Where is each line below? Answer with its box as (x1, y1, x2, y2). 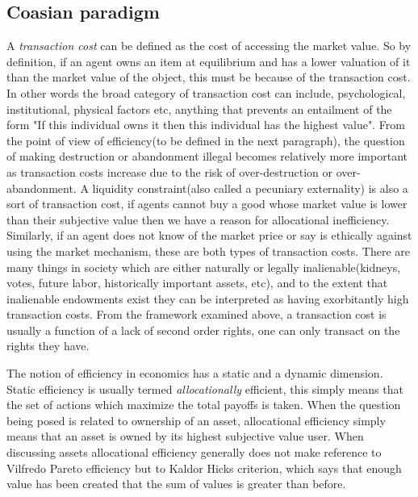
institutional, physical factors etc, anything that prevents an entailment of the (6, 100, 392, 117)
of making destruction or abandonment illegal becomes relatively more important (6, 148, 408, 165)
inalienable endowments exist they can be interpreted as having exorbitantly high (6, 290, 409, 307)
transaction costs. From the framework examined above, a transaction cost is (6, 306, 387, 323)
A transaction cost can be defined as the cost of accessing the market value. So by (6, 37, 412, 54)
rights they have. (6, 337, 90, 354)
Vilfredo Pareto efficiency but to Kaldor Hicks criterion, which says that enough (6, 459, 402, 476)
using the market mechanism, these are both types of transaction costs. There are (6, 242, 411, 259)
